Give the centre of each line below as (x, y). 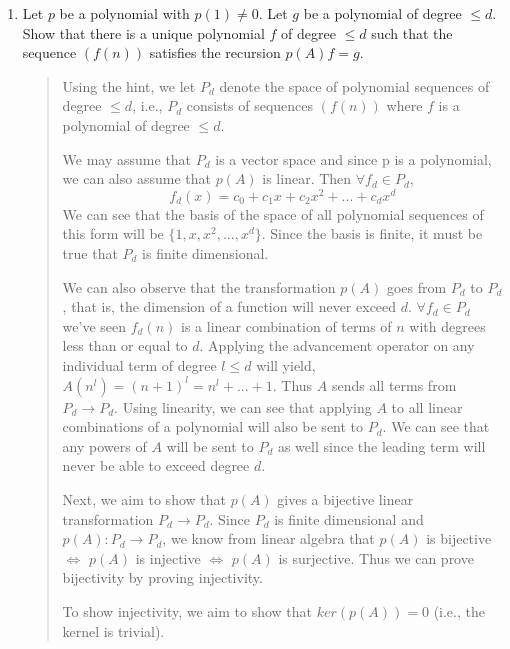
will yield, (286, 364)
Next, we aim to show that (144, 498)
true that (90, 253)
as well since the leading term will (381, 445)
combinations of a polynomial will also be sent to (213, 426)
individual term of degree (139, 364)
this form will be (113, 233)
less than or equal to (125, 345)
